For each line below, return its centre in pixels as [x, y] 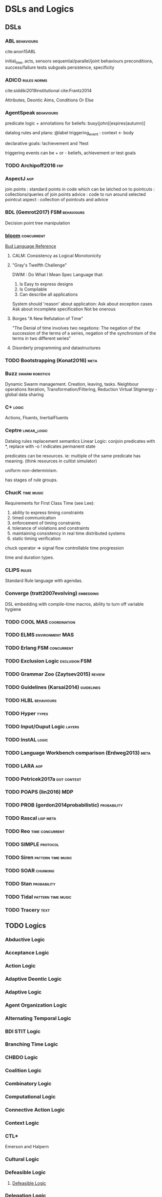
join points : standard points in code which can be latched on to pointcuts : [80, 189]
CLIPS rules [18, 570]
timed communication [34, 517]
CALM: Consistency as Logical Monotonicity [57, 255]
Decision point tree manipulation [38, 223]
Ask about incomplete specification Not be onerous [64, 309]
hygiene [13, 609]
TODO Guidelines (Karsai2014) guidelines [53, 687]
